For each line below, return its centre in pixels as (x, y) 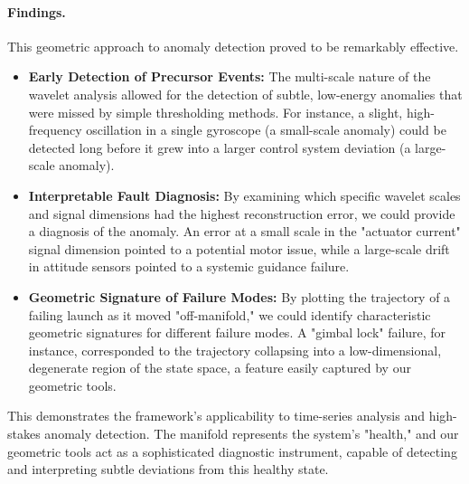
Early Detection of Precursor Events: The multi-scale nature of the (230, 76)
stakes (24, 434)
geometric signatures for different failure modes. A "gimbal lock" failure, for (237, 332)
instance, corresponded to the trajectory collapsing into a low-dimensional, (235, 350)
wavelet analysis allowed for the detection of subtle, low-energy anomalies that (245, 94)
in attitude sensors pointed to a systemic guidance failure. (189, 266)
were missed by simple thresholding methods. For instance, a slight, (216, 112)
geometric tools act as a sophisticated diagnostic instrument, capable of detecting (232, 451)
